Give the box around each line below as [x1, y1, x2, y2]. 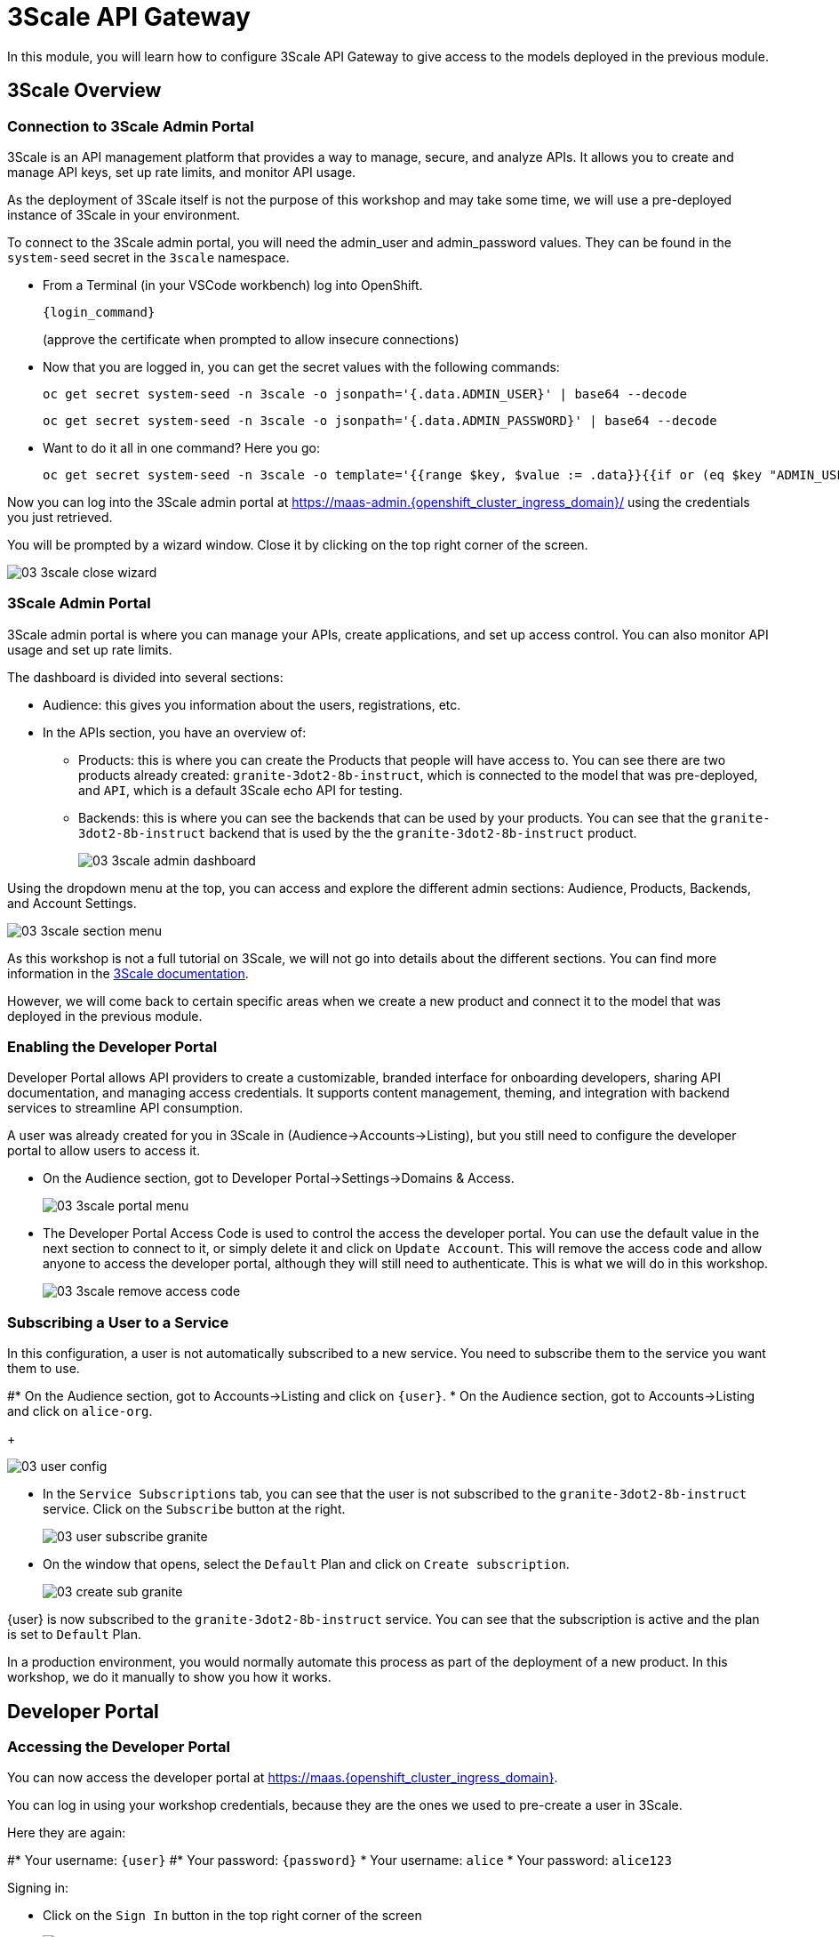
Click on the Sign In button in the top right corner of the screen [43, 1908, 422, 1924]
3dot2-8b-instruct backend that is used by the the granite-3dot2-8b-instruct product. [78, 824, 637, 840]
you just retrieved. [7, 509, 113, 525]
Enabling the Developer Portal [7, 1038, 218, 1057]
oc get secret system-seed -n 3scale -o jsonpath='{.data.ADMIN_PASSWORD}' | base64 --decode [43, 413, 717, 428]
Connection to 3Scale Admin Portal [7, 117, 254, 135]
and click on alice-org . [7, 1403, 153, 1419]
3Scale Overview [7, 79, 162, 102]
